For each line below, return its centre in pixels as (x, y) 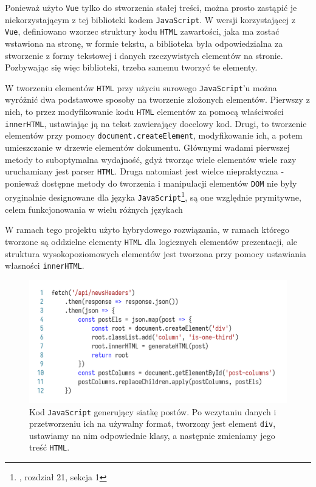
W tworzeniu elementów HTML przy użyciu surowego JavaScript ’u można (141, 87)
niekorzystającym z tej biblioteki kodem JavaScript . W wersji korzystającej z (150, 19)
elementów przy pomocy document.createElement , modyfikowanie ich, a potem (154, 135)
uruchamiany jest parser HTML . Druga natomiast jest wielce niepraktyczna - (145, 171)
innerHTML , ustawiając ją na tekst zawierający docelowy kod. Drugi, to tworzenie (156, 123)
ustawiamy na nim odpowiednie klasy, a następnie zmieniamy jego (152, 435)
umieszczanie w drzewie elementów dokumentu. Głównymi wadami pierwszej (147, 147)
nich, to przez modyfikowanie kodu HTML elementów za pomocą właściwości (144, 111)
